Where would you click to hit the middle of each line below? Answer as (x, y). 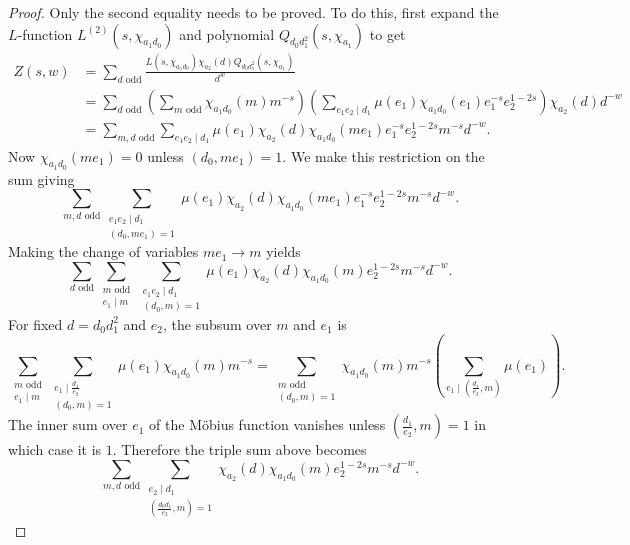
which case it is (55, 449)
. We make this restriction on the (383, 155)
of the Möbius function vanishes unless (267, 424)
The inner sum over (68, 424)
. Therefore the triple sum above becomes (239, 449)
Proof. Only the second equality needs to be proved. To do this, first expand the (253, 12)
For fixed (35, 323)
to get (387, 33)
